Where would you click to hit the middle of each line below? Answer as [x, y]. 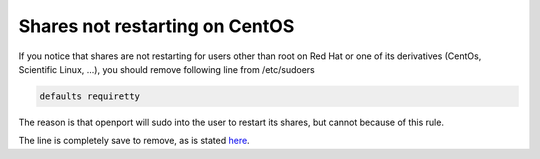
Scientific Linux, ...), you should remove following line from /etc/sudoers [166, 69]
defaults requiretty [89, 96]
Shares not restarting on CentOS [156, 26]
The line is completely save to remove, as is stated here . [134, 141]
